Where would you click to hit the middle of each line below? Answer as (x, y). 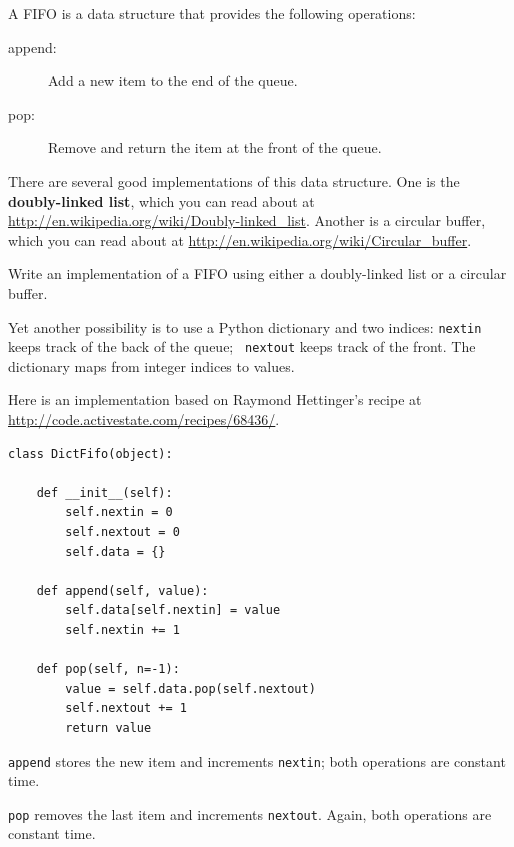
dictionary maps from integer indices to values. (151, 365)
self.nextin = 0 (119, 512)
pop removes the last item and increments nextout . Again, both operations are (250, 813)
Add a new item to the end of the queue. (173, 80)
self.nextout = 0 (122, 532)
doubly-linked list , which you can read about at (161, 200)
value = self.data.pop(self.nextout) (190, 688)
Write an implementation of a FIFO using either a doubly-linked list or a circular (257, 273)
